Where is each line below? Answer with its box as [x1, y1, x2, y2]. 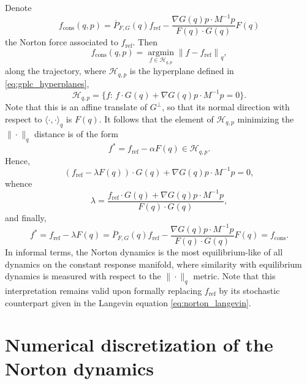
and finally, [5, 211, 47, 224]
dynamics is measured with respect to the [5, 269, 161, 282]
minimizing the [237, 112, 294, 125]
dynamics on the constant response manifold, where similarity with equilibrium [5, 257, 302, 270]
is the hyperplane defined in [129, 64, 234, 77]
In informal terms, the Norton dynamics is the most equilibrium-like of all [5, 245, 283, 258]
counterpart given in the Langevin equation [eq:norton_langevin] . [5, 296, 251, 309]
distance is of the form [34, 127, 118, 140]
